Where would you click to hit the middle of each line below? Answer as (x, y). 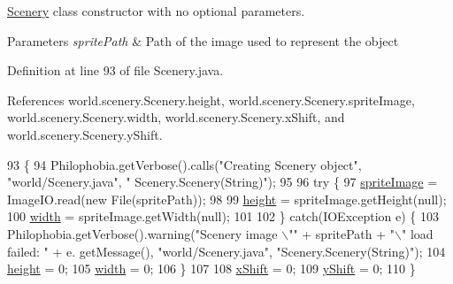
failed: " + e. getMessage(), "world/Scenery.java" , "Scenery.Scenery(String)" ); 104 (226, 251)
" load (417, 233)
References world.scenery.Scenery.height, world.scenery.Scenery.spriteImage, (211, 100)
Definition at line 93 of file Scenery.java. (115, 70)
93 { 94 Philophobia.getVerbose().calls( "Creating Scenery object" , (184, 164)
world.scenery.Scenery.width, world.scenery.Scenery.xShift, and (176, 117)
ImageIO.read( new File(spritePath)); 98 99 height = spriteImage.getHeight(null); (227, 199)
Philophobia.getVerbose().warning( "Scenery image (142, 233)
